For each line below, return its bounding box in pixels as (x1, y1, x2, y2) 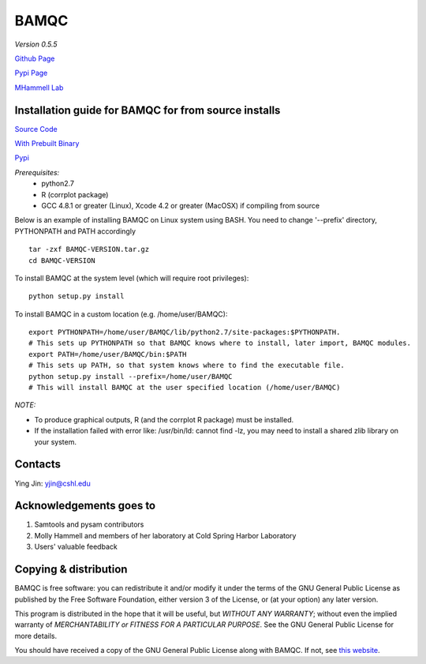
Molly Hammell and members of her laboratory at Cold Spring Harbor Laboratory (34, 531, 297, 540)
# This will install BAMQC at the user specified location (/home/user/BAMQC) (28, 383, 341, 392)
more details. (14, 631, 58, 640)
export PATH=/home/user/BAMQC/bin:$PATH (28, 350, 187, 358)
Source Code (14, 124, 58, 133)
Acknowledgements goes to (14, 499, 156, 512)
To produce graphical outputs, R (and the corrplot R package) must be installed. (34, 415, 294, 424)
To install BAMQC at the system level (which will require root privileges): (14, 273, 249, 283)
